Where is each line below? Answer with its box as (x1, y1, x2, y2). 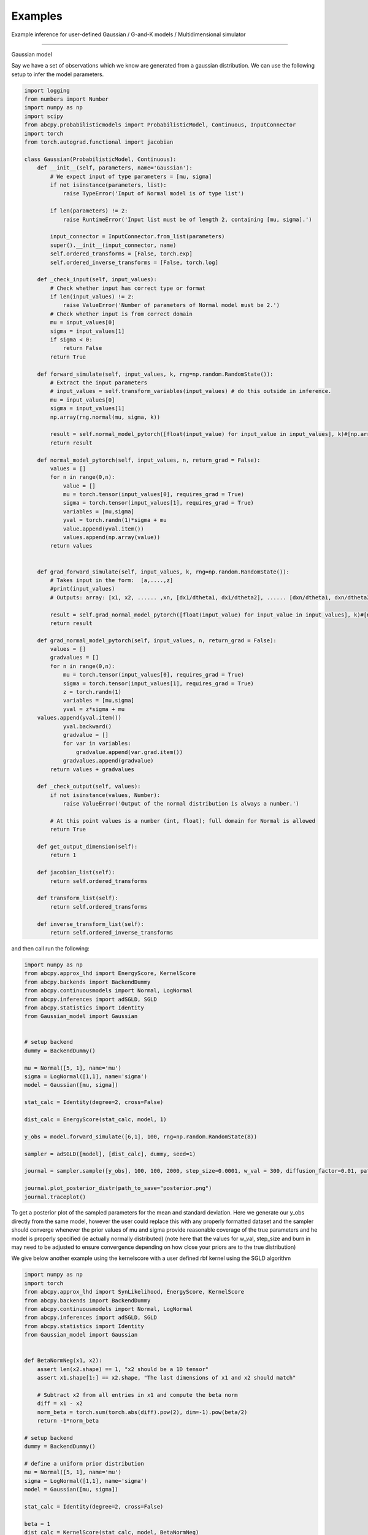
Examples (11, 9, 63, 23)
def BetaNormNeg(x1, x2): (24, 1357, 102, 1364)
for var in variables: (63, 740, 131, 747)
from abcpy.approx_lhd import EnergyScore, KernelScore (24, 970, 196, 977)
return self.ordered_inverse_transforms (50, 929, 174, 936)
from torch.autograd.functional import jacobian (24, 139, 174, 146)
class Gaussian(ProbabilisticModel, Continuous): (24, 155, 177, 163)
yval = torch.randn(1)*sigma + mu (63, 516, 167, 524)
